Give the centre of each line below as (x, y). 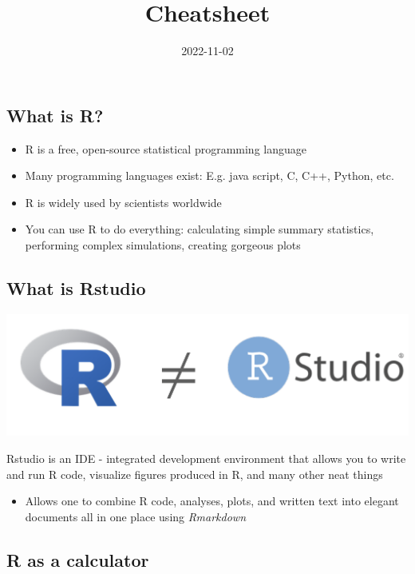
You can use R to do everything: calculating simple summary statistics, (200, 229)
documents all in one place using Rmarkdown (136, 516)
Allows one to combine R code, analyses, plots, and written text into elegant (212, 501)
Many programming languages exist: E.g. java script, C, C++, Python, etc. (209, 175)
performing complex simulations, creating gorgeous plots (163, 244)
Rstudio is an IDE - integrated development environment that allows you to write (206, 458)
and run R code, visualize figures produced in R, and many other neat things (195, 474)
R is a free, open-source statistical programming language (166, 148)
